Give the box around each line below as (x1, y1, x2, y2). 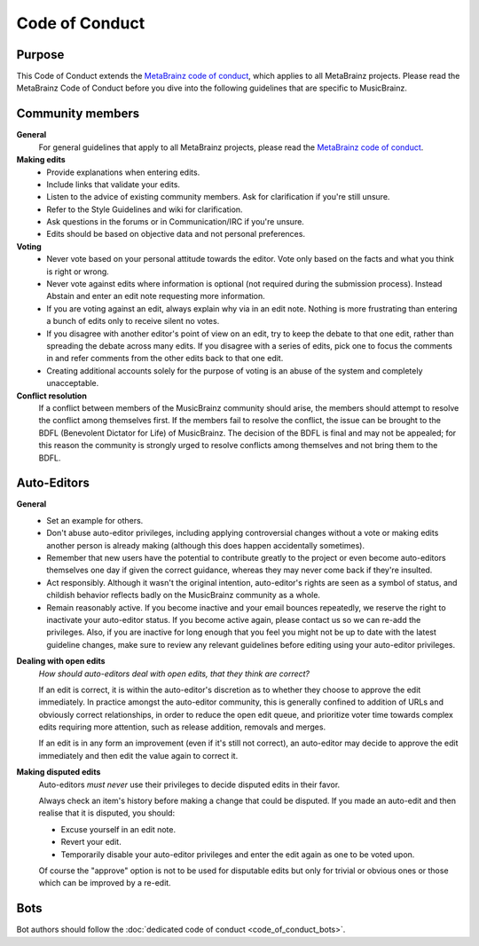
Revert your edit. (60, 837, 122, 847)
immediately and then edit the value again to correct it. (38, 750, 239, 761)
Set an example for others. (46, 515, 144, 525)
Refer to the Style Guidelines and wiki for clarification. (46, 204, 243, 215)
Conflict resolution (16, 390, 88, 401)
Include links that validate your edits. (46, 178, 181, 190)
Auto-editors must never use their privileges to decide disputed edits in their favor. (38, 779, 341, 790)
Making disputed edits (16, 767, 101, 777)
